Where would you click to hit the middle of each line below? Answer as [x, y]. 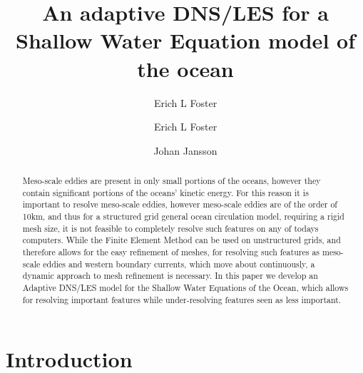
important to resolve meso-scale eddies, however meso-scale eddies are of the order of [180, 204]
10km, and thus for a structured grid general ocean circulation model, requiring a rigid [183, 216]
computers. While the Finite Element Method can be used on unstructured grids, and [181, 240]
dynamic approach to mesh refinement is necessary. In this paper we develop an [170, 276]
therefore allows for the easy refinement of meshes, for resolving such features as [171, 252]
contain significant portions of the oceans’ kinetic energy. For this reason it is [165, 192]
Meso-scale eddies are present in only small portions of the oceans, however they [172, 181]
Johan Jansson [185, 150]
